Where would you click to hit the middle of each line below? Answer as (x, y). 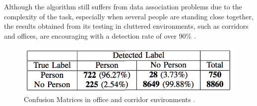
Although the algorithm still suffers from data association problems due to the (123, 6)
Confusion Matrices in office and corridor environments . (110, 99)
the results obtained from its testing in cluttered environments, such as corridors (126, 26)
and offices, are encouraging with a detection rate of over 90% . (100, 35)
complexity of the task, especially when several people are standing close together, (129, 16)
